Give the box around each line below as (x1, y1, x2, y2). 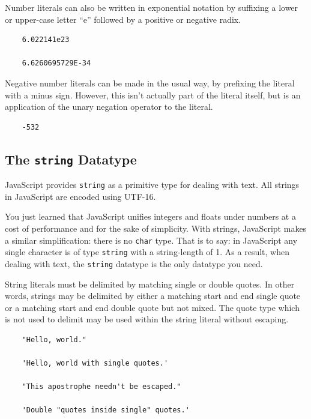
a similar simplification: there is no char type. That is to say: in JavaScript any (5, 234, 298, 246)
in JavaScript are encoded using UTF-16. (5, 190, 156, 202)
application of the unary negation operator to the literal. (5, 100, 213, 113)
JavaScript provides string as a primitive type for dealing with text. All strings (5, 178, 300, 191)
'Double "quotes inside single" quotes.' (22, 406, 190, 415)
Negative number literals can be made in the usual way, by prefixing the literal (5, 76, 295, 89)
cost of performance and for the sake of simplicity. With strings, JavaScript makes (5, 222, 307, 234)
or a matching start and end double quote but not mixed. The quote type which (5, 301, 300, 313)
